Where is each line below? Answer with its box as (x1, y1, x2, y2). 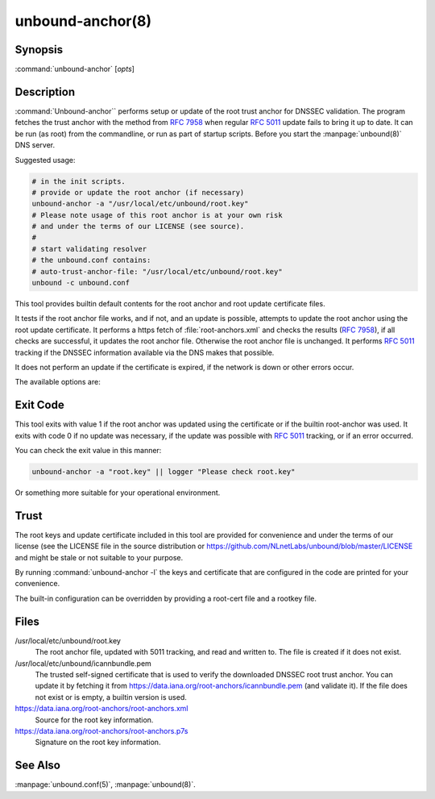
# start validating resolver (31, 244, 147, 253)
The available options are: (14, 377, 101, 387)
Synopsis (14, 43, 64, 56)
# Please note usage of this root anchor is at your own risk (31, 210, 283, 219)
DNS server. (14, 140, 56, 150)
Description (14, 85, 76, 98)
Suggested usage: (14, 155, 76, 164)
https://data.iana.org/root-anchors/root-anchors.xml (14, 704, 188, 714)
